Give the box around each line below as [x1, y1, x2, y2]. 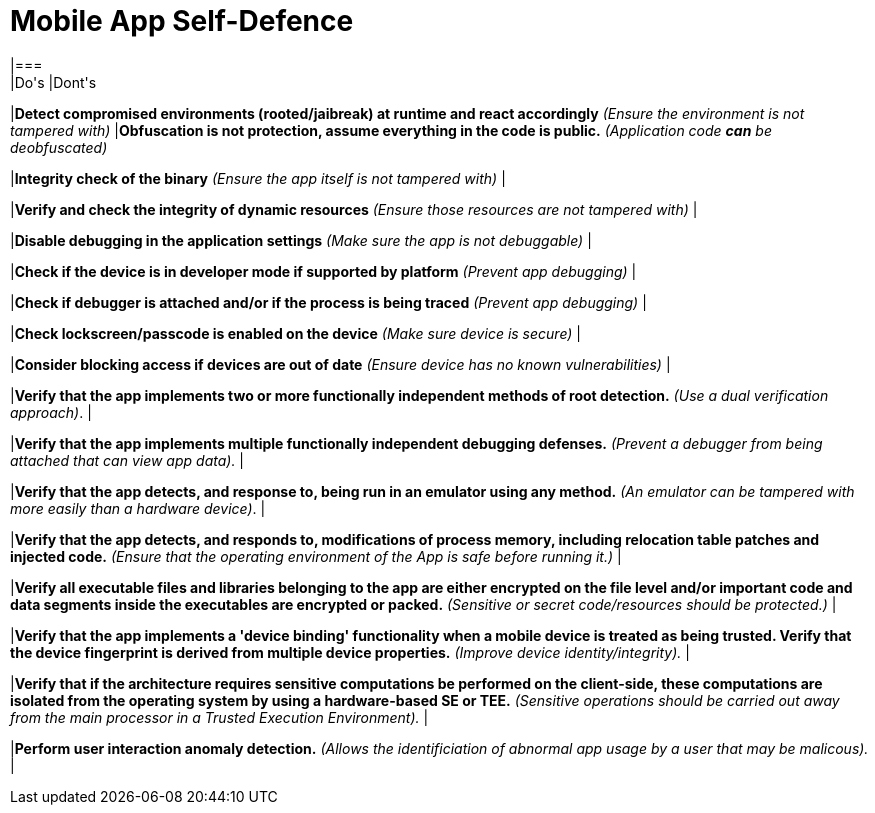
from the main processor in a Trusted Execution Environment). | [10, 708, 429, 726]
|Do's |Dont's [10, 73, 97, 91]
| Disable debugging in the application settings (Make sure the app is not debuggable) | [10, 231, 592, 249]
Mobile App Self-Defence [10, 4, 354, 38]
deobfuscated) [10, 138, 108, 156]
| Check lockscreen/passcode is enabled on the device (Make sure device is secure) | [10, 324, 581, 342]
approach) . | [10, 403, 92, 421]
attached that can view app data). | [10, 451, 245, 469]
